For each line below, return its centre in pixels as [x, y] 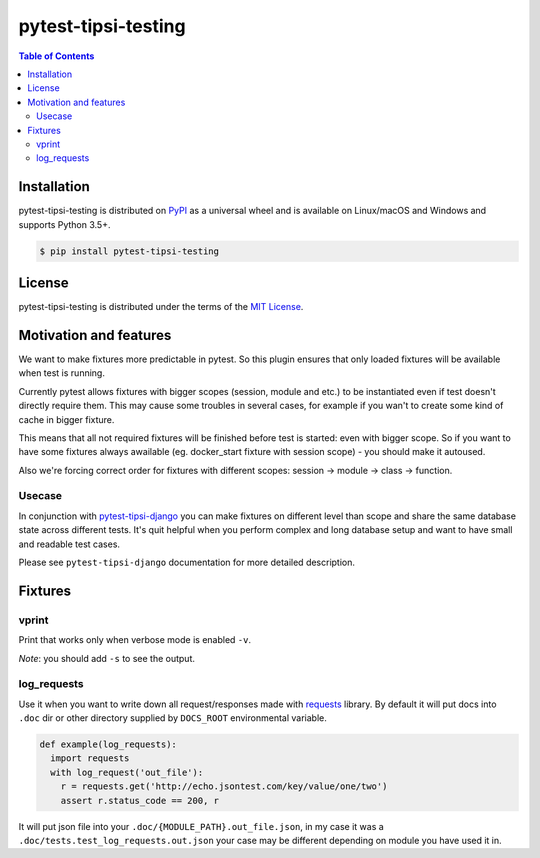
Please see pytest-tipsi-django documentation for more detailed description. [186, 562]
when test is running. [61, 373]
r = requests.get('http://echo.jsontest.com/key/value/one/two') [224, 786]
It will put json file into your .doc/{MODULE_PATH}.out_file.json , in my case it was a [201, 826]
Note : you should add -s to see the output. [106, 658]
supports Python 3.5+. [64, 224]
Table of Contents [56, 56]
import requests [90, 758]
